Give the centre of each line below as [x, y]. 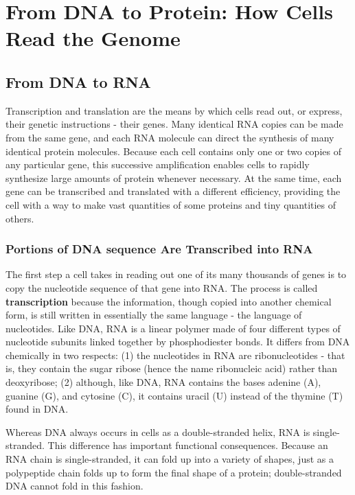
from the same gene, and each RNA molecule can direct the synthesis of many [170, 137]
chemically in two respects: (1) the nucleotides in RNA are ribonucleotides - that [175, 355]
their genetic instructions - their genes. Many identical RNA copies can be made [174, 124]
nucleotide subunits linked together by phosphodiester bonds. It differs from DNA [178, 342]
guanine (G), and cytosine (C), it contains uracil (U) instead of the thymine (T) [174, 395]
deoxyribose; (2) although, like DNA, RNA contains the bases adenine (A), [163, 382]
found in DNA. [37, 409]
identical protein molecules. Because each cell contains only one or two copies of [173, 151]
